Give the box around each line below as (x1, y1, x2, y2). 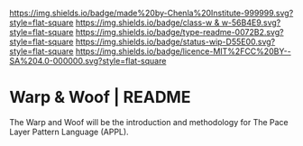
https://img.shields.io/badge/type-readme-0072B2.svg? (75, 27, 284, 37)
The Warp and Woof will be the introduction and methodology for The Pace (9, 116, 289, 127)
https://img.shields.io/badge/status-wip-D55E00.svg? (75, 36, 276, 47)
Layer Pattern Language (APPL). (9, 126, 129, 137)
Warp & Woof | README (9, 87, 191, 107)
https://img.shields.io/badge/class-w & (75, 17, 220, 28)
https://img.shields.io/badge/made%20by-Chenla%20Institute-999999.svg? (9, 8, 294, 18)
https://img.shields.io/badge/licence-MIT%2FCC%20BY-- (75, 46, 291, 57)
